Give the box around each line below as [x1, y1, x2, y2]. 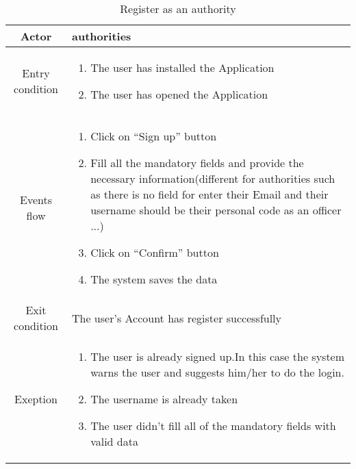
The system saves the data [90, 271, 218, 287]
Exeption [14, 391, 58, 407]
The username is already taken [90, 391, 238, 407]
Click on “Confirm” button [90, 244, 219, 260]
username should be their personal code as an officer [90, 202, 342, 218]
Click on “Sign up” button [90, 128, 217, 144]
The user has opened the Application [90, 86, 268, 102]
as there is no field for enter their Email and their [90, 186, 329, 202]
